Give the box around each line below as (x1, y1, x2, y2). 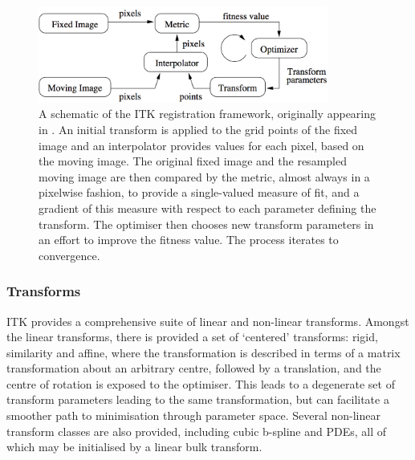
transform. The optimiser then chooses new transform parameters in (39, 215, 374, 232)
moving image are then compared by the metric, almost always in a (39, 168, 370, 185)
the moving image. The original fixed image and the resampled (39, 153, 347, 169)
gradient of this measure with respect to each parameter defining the (39, 199, 376, 216)
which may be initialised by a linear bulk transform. (6, 438, 262, 455)
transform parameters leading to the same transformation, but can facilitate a (6, 391, 389, 408)
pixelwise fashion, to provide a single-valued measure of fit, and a (39, 184, 360, 201)
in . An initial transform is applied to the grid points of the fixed (39, 120, 358, 137)
